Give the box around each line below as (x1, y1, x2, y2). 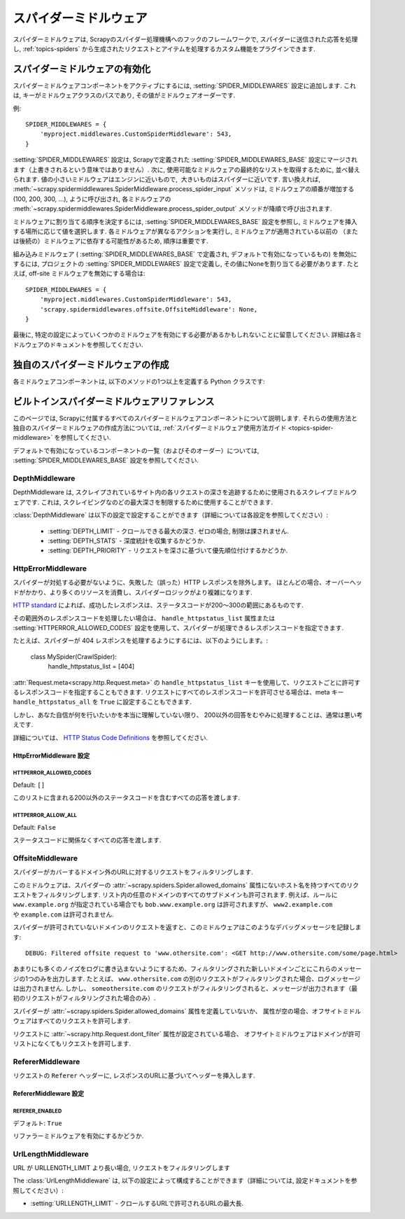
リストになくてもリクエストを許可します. (13, 1040, 131, 1048)
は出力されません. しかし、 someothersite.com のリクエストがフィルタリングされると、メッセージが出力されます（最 (13, 984, 358, 993)
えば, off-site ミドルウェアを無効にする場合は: (13, 270, 145, 278)
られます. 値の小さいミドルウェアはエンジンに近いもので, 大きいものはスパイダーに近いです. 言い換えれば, (13, 175, 321, 183)
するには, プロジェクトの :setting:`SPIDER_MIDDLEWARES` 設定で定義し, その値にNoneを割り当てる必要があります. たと (13, 260, 360, 268)
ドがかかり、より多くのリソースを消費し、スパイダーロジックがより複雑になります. (13, 588, 253, 597)
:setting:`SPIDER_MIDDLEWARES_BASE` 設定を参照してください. (13, 456, 199, 465)
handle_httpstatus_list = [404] (48, 662, 135, 671)
